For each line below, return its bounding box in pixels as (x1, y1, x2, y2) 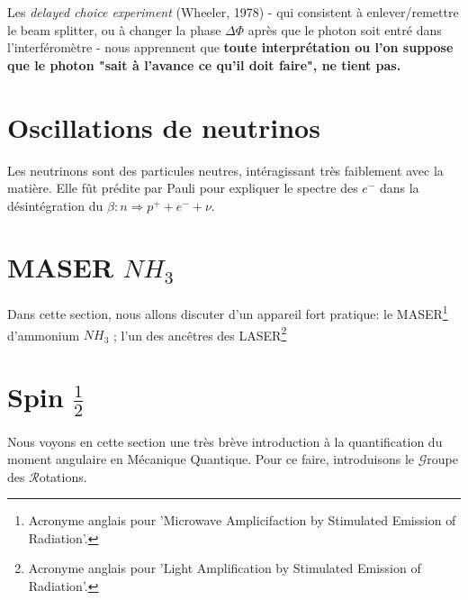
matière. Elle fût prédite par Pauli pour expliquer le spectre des (7, 178, 358, 197)
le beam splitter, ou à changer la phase (7, 20, 221, 39)
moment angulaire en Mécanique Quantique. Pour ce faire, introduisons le (7, 450, 415, 468)
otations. (39, 467, 87, 486)
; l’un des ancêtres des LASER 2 (113, 323, 287, 344)
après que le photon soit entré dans (247, 20, 442, 39)
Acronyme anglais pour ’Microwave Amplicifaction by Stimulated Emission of (28, 511, 456, 530)
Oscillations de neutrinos (7, 108, 320, 145)
